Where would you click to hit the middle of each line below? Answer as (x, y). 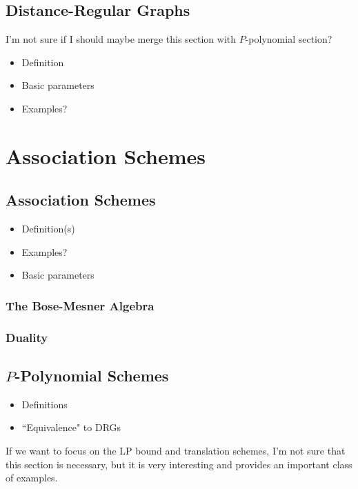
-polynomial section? (289, 39)
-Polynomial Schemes (92, 376)
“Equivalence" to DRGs (71, 427)
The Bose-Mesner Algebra (80, 305)
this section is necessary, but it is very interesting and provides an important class (179, 464)
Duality (27, 337)
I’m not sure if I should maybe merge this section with (121, 39)
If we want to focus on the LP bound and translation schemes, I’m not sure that (176, 451)
